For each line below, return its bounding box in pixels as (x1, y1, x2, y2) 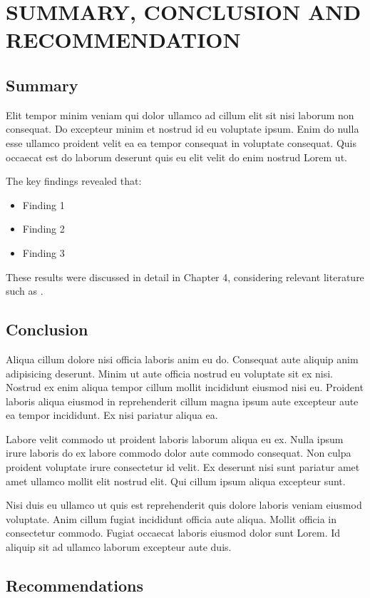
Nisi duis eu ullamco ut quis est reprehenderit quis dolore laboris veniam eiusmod (6, 497, 362, 512)
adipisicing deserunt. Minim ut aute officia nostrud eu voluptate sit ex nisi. (6, 365, 333, 380)
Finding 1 (22, 197, 65, 212)
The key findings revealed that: (6, 173, 142, 188)
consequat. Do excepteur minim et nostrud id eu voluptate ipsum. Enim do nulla (6, 121, 359, 136)
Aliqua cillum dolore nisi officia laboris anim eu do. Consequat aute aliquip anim (6, 351, 359, 366)
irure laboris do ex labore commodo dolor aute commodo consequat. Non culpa (6, 445, 351, 460)
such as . (6, 283, 43, 298)
